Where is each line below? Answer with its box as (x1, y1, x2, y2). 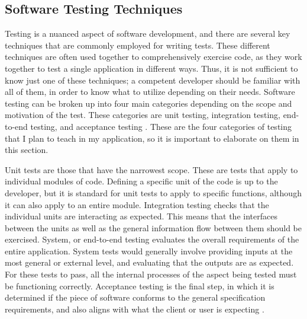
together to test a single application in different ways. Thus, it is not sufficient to (5, 62, 298, 74)
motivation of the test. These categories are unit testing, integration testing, (5, 109, 280, 121)
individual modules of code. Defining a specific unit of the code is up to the (5, 175, 278, 187)
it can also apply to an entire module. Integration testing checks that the (5, 198, 269, 210)
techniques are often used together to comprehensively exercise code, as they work (5, 50, 302, 63)
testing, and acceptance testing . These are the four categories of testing (30, 120, 292, 132)
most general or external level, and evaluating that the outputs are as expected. (5, 256, 294, 269)
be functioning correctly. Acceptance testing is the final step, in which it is (5, 279, 274, 292)
